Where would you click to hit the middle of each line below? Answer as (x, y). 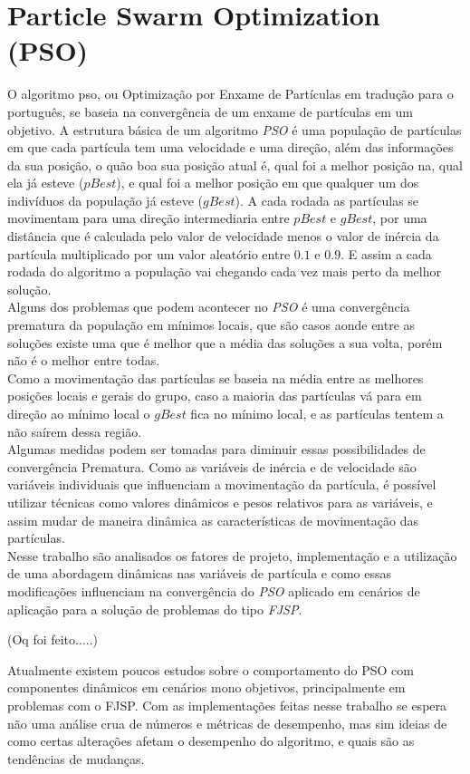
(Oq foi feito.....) (53, 639)
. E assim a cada (386, 253)
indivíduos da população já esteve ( (106, 200)
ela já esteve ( (46, 183)
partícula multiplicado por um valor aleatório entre (149, 253)
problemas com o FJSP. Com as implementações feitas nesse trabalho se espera (227, 705)
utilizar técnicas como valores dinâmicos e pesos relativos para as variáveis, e (220, 502)
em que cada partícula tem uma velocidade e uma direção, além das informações (230, 147)
